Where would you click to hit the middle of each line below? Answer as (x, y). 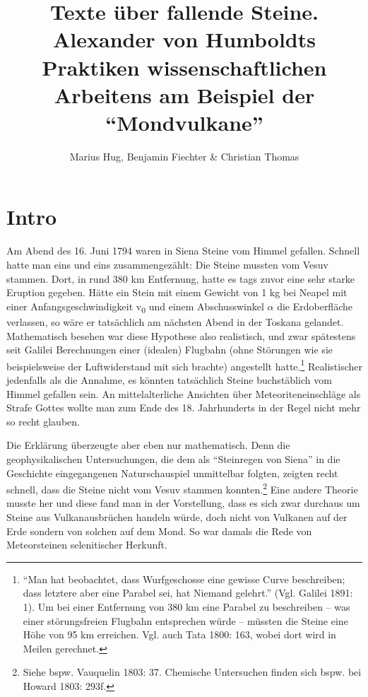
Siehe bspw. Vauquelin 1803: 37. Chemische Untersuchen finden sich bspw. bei (192, 672)
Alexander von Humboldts (184, 39)
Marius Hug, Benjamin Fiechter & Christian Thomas (184, 156)
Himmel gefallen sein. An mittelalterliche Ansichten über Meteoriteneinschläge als (184, 393)
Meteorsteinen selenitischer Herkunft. (87, 545)
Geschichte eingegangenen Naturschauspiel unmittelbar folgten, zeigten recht (172, 473)
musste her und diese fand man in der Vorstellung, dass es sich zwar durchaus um (183, 503)
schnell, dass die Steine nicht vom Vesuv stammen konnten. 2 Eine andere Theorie (182, 488)
